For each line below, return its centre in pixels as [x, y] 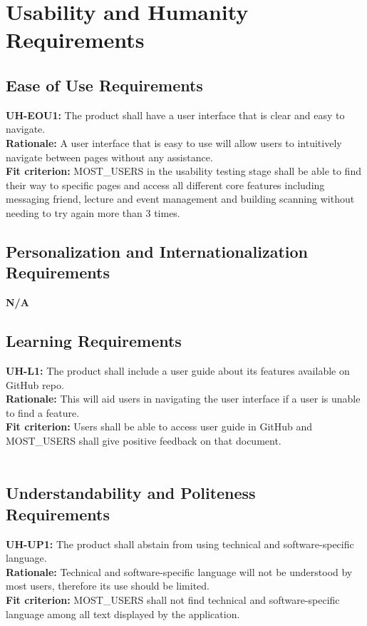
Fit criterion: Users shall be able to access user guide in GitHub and [159, 426]
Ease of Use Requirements [104, 85]
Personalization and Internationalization [157, 251]
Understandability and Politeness [131, 493]
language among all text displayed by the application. [123, 614]
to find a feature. [43, 412]
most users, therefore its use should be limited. [108, 586]
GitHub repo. [35, 384]
